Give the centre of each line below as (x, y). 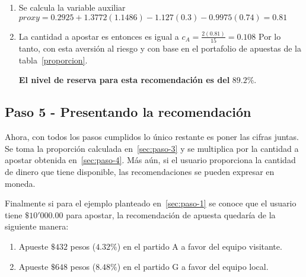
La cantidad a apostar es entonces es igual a (99, 36)
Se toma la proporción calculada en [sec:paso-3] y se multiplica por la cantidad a (152, 148)
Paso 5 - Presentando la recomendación (128, 112)
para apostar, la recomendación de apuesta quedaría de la (171, 214)
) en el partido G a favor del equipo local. (193, 266)
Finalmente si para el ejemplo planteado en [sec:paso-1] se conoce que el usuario (151, 203)
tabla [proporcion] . (53, 60)
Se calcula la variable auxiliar (72, 7)
